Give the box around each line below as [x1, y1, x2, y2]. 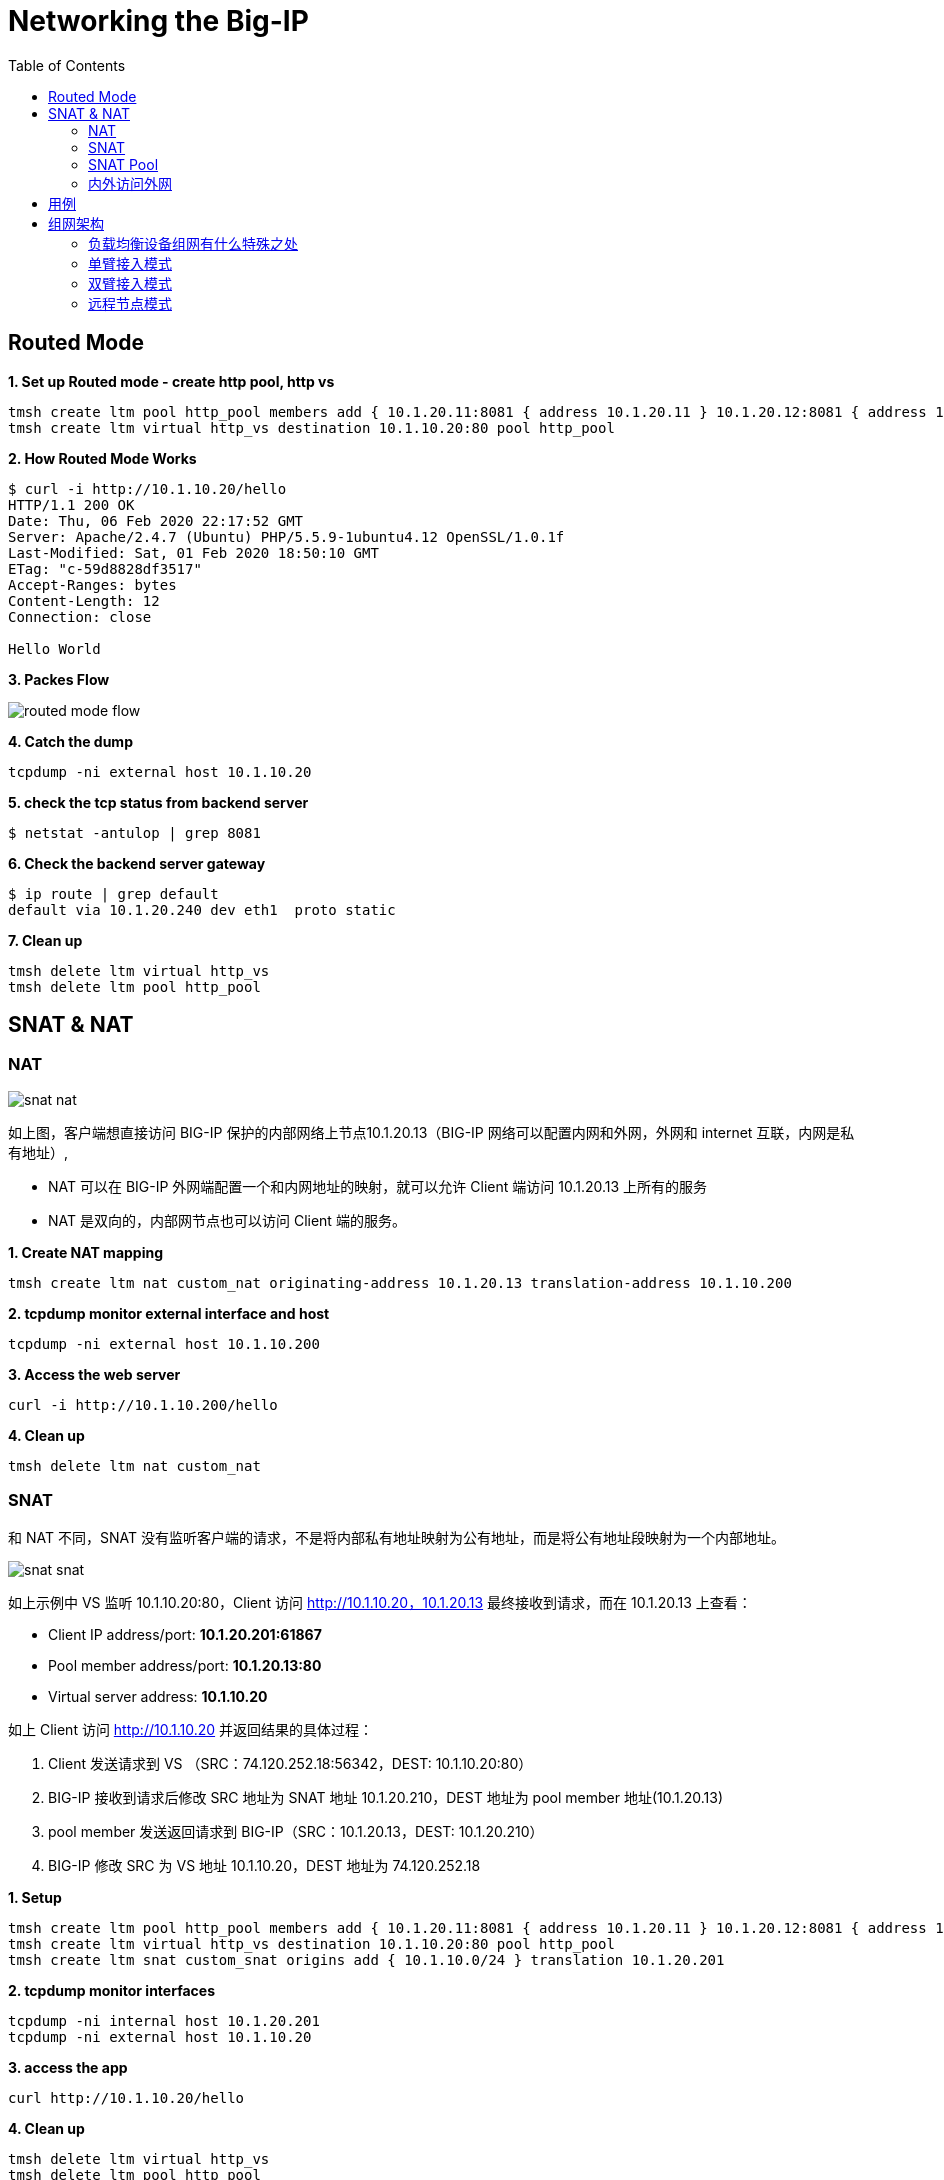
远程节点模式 [88, 294, 172, 312]
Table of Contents [8, 56, 126, 74]
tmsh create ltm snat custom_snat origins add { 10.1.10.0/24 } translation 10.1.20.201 [8, 1951, 725, 1968]
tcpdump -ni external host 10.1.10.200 [8, 1335, 320, 1352]
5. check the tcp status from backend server [8, 793, 309, 811]
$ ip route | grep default [8, 885, 219, 902]
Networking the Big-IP [8, 4, 309, 38]
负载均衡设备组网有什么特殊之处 [88, 234, 298, 252]
